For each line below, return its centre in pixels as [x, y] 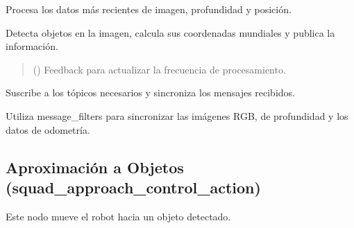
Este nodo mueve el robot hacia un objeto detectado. [118, 216]
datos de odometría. [48, 129]
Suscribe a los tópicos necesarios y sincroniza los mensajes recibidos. [150, 93]
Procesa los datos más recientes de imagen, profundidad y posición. [149, 9]
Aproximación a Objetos [95, 167]
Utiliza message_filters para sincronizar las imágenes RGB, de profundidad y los [177, 115]
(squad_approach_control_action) [133, 187]
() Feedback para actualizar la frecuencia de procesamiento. [159, 69]
